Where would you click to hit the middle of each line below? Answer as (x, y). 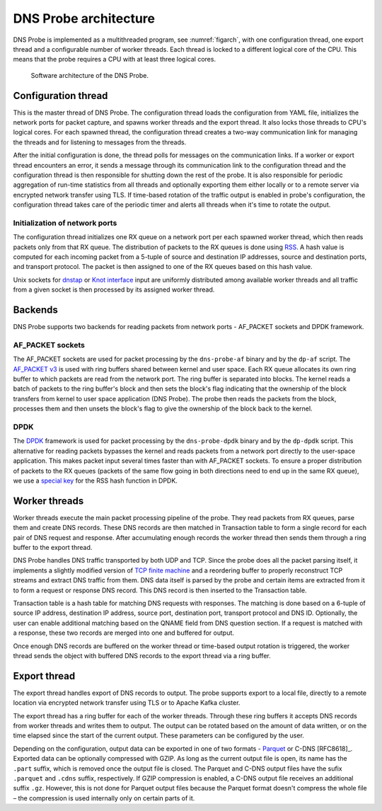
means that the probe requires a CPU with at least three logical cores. (114, 59)
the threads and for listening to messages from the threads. (100, 142)
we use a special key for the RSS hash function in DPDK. (95, 481)
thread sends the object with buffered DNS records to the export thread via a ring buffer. (142, 655)
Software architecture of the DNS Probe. (89, 75)
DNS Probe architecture (84, 18)
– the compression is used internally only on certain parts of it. (104, 798)
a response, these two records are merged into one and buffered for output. (124, 633)
